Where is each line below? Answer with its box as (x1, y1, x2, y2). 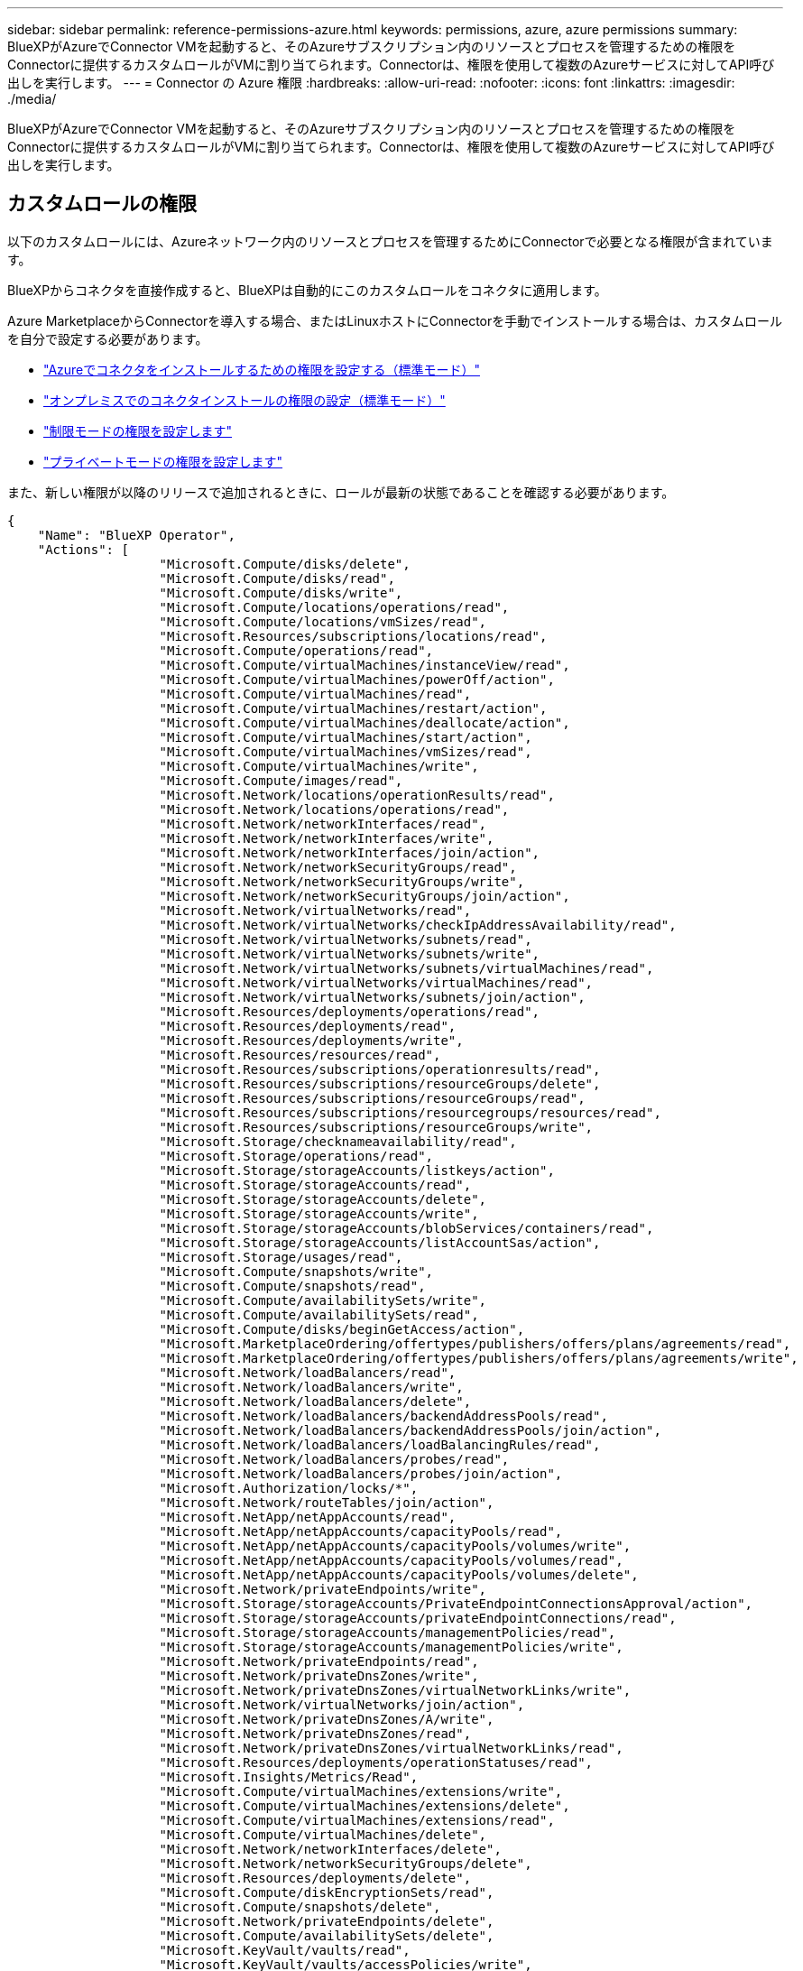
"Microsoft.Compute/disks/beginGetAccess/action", (159, 1321, 525, 1337)
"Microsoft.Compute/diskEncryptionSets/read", (159, 1884, 494, 1900)
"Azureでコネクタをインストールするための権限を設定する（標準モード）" (43, 361, 480, 377)
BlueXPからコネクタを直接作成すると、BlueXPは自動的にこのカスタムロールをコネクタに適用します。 (7, 282, 607, 298)
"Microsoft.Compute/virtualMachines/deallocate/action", (159, 715, 570, 730)
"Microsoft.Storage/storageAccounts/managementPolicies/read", (159, 1624, 616, 1640)
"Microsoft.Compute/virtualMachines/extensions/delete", (159, 1798, 570, 1813)
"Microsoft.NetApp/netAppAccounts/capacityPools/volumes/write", (159, 1538, 632, 1553)
